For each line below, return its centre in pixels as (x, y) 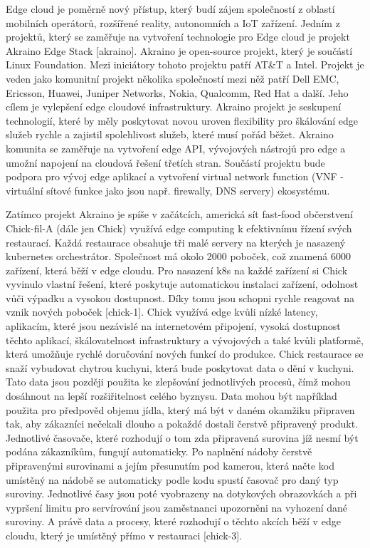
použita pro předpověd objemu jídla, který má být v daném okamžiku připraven (180, 409)
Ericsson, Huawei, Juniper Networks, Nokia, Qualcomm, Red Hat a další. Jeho (177, 92)
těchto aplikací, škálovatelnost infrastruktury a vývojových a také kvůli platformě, (185, 340)
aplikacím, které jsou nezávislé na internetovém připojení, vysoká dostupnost (173, 326)
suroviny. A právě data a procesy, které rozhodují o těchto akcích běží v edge (173, 521)
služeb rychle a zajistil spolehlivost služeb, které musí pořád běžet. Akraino (170, 134)
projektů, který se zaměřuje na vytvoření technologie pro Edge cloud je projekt (178, 37)
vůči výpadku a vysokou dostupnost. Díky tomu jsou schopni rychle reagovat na (180, 298)
